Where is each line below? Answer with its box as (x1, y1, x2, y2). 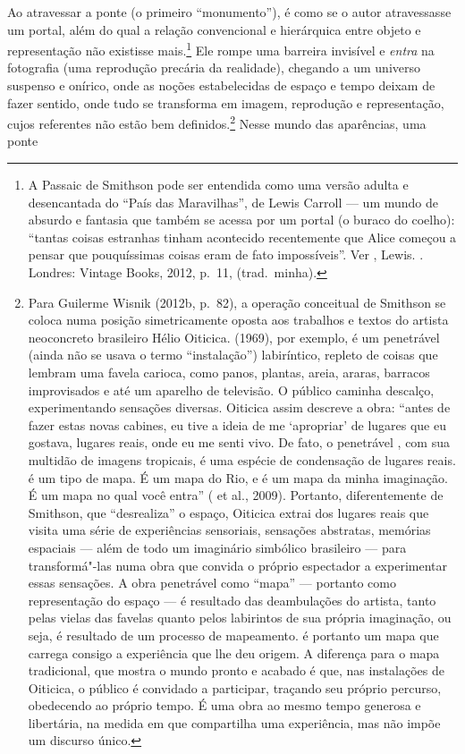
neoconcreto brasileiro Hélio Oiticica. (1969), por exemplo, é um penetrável (28, 327, 440, 346)
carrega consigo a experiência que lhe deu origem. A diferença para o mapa (28, 643, 440, 662)
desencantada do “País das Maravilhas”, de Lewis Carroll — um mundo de (28, 192, 439, 211)
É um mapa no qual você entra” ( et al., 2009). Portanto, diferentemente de (28, 486, 444, 504)
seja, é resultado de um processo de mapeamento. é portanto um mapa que (28, 625, 439, 644)
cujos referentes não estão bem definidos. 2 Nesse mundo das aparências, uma (7, 112, 427, 132)
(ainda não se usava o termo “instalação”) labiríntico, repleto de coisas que (28, 345, 438, 364)
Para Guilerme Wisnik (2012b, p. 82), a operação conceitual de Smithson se (28, 292, 446, 311)
